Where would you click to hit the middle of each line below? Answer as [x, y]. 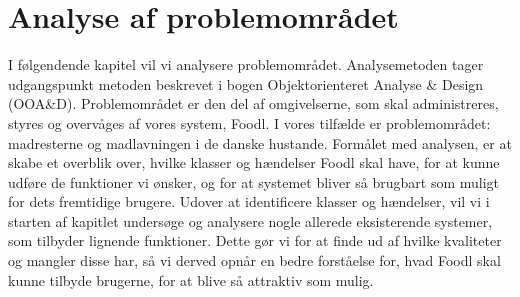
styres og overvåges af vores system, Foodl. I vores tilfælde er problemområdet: [249, 122]
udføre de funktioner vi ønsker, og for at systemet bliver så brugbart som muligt [254, 181]
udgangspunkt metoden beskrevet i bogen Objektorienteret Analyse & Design [246, 83]
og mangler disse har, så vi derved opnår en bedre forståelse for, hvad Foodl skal [254, 260]
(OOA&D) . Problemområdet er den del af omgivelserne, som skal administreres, [253, 103]
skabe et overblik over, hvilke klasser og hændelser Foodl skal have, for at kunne [254, 162]
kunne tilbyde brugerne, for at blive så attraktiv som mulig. [191, 279]
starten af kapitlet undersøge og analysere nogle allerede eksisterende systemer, [250, 220]
